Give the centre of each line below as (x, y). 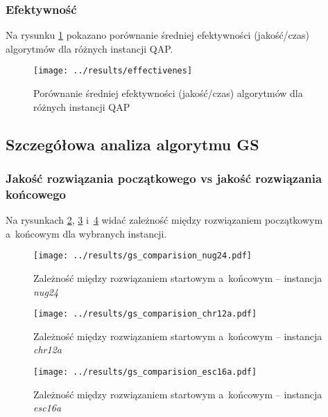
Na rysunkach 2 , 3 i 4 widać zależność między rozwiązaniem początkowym (164, 220)
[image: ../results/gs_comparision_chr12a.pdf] (145, 314)
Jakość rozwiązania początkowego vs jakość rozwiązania (164, 178)
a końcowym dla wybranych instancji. (86, 233)
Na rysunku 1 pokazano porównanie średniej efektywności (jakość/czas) (158, 35)
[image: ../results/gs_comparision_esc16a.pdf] (145, 372)
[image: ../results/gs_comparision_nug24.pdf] (143, 256)
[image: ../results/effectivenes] (113, 71)
